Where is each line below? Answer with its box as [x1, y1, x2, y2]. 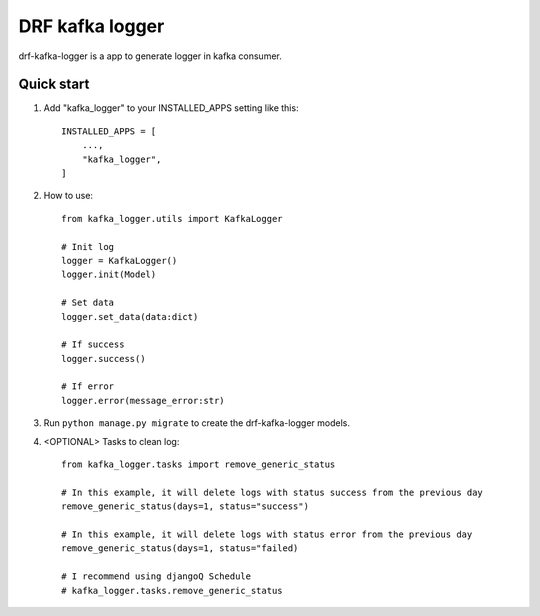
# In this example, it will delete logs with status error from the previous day [61, 529, 473, 540]
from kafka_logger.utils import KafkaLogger [61, 213, 284, 224]
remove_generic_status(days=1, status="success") [61, 501, 310, 512]
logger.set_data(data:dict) [61, 311, 199, 322]
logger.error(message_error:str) [61, 395, 225, 406]
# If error [61, 381, 115, 392]
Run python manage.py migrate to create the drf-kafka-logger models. [43, 417, 350, 429]
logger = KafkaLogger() [61, 255, 178, 266]
